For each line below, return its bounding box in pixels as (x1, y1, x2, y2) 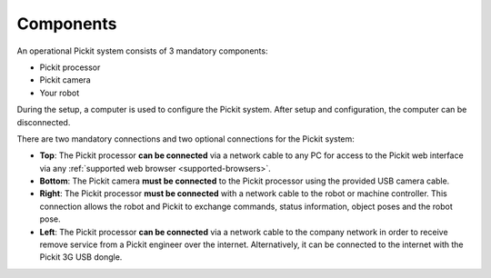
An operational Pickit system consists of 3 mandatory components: (16, 45, 268, 56)
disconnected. (16, 116, 71, 127)
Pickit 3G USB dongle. (39, 252, 123, 263)
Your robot (39, 87, 80, 98)
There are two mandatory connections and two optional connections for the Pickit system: (16, 133, 355, 144)
